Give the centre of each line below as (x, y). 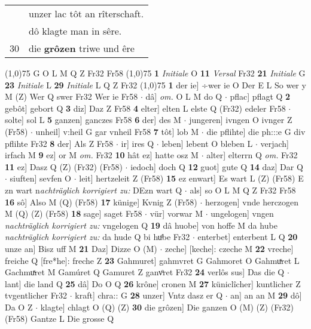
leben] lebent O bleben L (207, 143)
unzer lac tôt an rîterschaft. (86, 13)
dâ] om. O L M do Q (184, 96)
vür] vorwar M (176, 213)
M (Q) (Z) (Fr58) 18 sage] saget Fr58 (74, 213)
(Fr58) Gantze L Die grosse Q (60, 319)
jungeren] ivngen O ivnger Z (241, 120)
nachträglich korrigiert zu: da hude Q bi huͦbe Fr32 (97, 237)
